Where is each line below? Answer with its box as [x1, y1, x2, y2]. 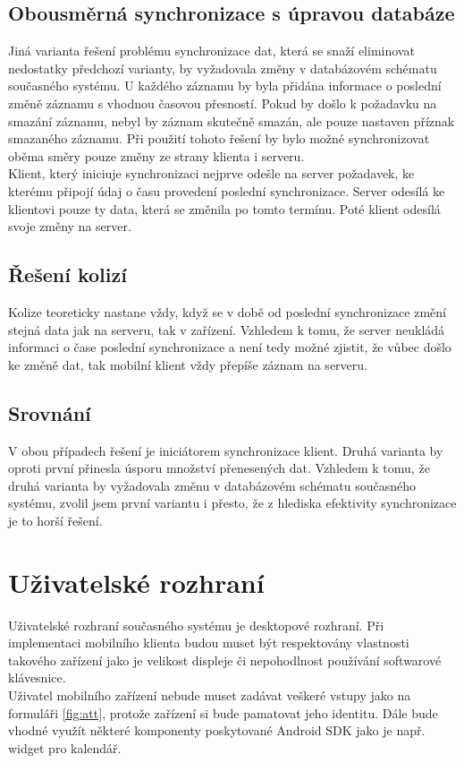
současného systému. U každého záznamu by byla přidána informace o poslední [8, 76, 442, 95]
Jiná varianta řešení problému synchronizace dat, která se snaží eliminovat [8, 41, 415, 60]
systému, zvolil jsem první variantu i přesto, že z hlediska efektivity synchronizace [8, 493, 457, 512]
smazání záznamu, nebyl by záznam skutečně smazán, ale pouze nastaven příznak [8, 111, 455, 130]
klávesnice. [8, 668, 66, 687]
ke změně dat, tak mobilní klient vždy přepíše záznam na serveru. [8, 355, 367, 373]
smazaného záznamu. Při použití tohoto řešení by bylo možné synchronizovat [8, 129, 430, 148]
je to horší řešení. [8, 510, 103, 529]
